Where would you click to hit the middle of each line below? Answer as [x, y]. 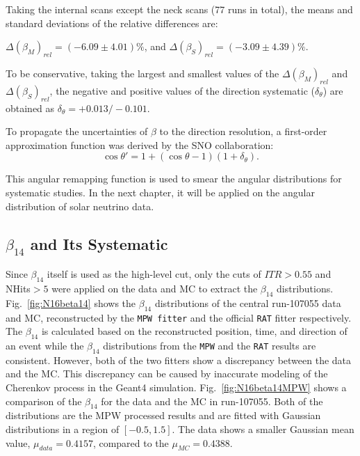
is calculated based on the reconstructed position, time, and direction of [194, 331]
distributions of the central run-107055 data [248, 302]
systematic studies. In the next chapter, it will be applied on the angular [160, 192]
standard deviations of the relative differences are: [112, 23]
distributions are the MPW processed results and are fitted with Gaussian [163, 415]
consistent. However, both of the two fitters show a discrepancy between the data [179, 360]
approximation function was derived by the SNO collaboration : [140, 144]
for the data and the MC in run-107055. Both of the [212, 401]
